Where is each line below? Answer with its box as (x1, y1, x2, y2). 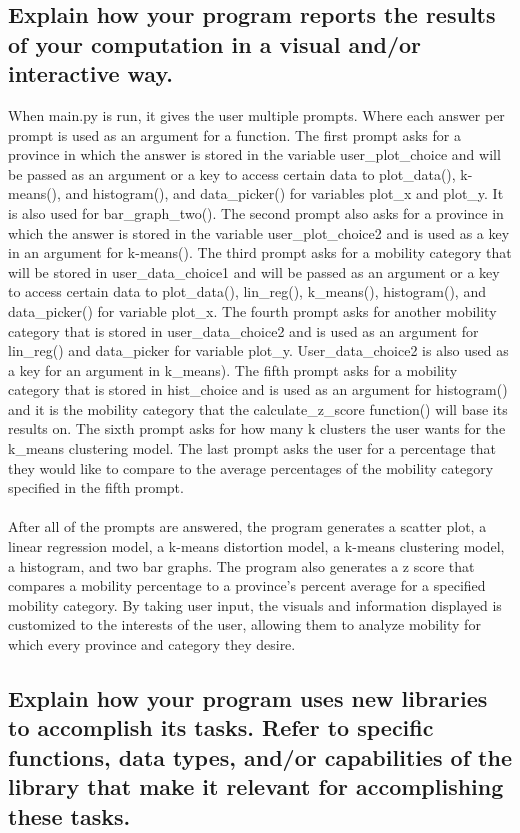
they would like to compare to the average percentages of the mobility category (8, 457, 494, 478)
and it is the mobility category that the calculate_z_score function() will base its (8, 398, 508, 419)
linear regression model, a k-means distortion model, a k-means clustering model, (8, 536, 505, 557)
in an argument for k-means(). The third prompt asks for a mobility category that (8, 242, 512, 263)
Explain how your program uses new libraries (8, 683, 488, 713)
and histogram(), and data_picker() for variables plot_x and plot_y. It (65, 183, 504, 204)
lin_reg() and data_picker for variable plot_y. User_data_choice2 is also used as (8, 340, 509, 361)
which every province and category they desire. (8, 634, 296, 655)
